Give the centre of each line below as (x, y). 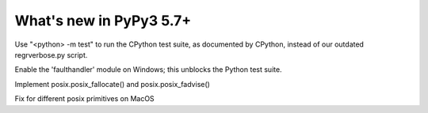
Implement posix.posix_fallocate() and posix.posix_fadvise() (112, 84)
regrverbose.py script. (51, 55)
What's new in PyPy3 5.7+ (103, 21)
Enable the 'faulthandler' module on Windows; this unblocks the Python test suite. (148, 70)
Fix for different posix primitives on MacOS (84, 99)
